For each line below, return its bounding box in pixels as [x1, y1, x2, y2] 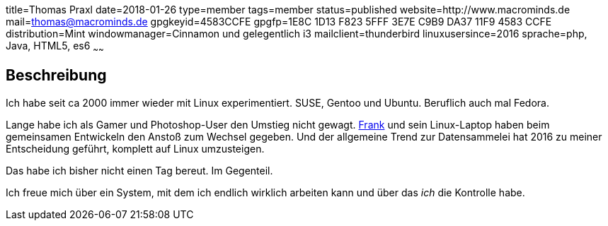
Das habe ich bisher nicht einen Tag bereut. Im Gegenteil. [6, 164, 273, 177]
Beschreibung [6, 66, 107, 85]
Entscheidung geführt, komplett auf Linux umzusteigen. [6, 142, 265, 155]
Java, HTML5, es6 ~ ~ [6, 40, 104, 54]
